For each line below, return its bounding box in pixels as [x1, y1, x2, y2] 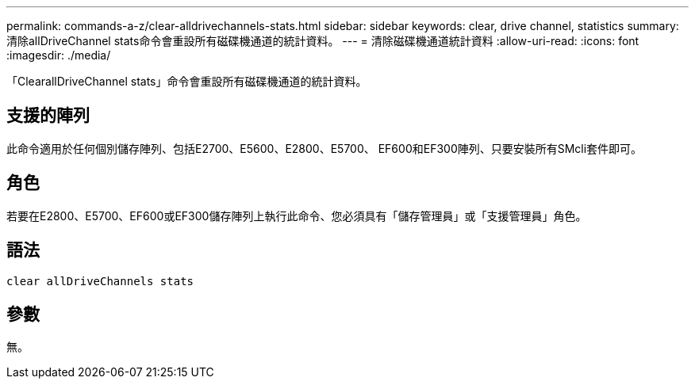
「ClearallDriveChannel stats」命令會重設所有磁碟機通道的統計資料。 [6, 74, 367, 88]
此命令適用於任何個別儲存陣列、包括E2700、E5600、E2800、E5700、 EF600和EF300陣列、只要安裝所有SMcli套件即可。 [6, 141, 643, 155]
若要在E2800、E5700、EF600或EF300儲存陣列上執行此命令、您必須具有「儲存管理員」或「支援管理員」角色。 [6, 208, 587, 223]
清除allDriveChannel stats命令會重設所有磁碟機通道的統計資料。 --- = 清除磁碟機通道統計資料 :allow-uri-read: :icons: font [6, 34, 639, 48]
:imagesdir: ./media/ [6, 48, 111, 62]
